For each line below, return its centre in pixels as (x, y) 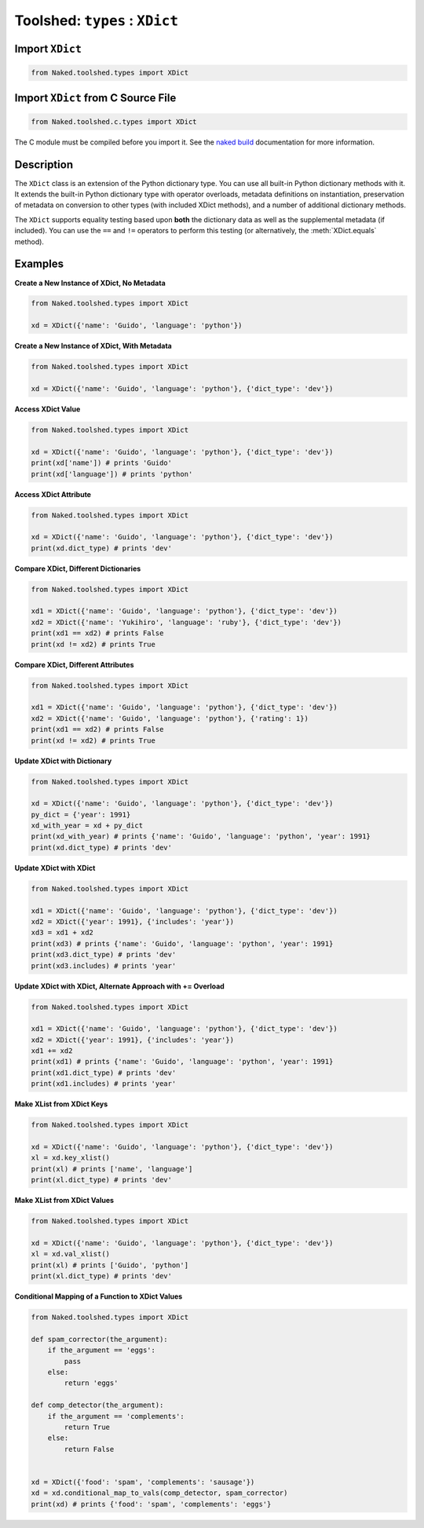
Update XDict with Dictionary (63, 761)
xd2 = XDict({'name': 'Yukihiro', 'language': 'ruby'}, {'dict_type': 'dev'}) (186, 622)
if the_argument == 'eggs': (102, 1350)
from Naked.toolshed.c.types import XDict (114, 121)
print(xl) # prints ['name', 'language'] (112, 1169)
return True (87, 1427)
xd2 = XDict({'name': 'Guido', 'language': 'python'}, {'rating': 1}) (170, 718)
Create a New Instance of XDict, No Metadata (90, 283)
